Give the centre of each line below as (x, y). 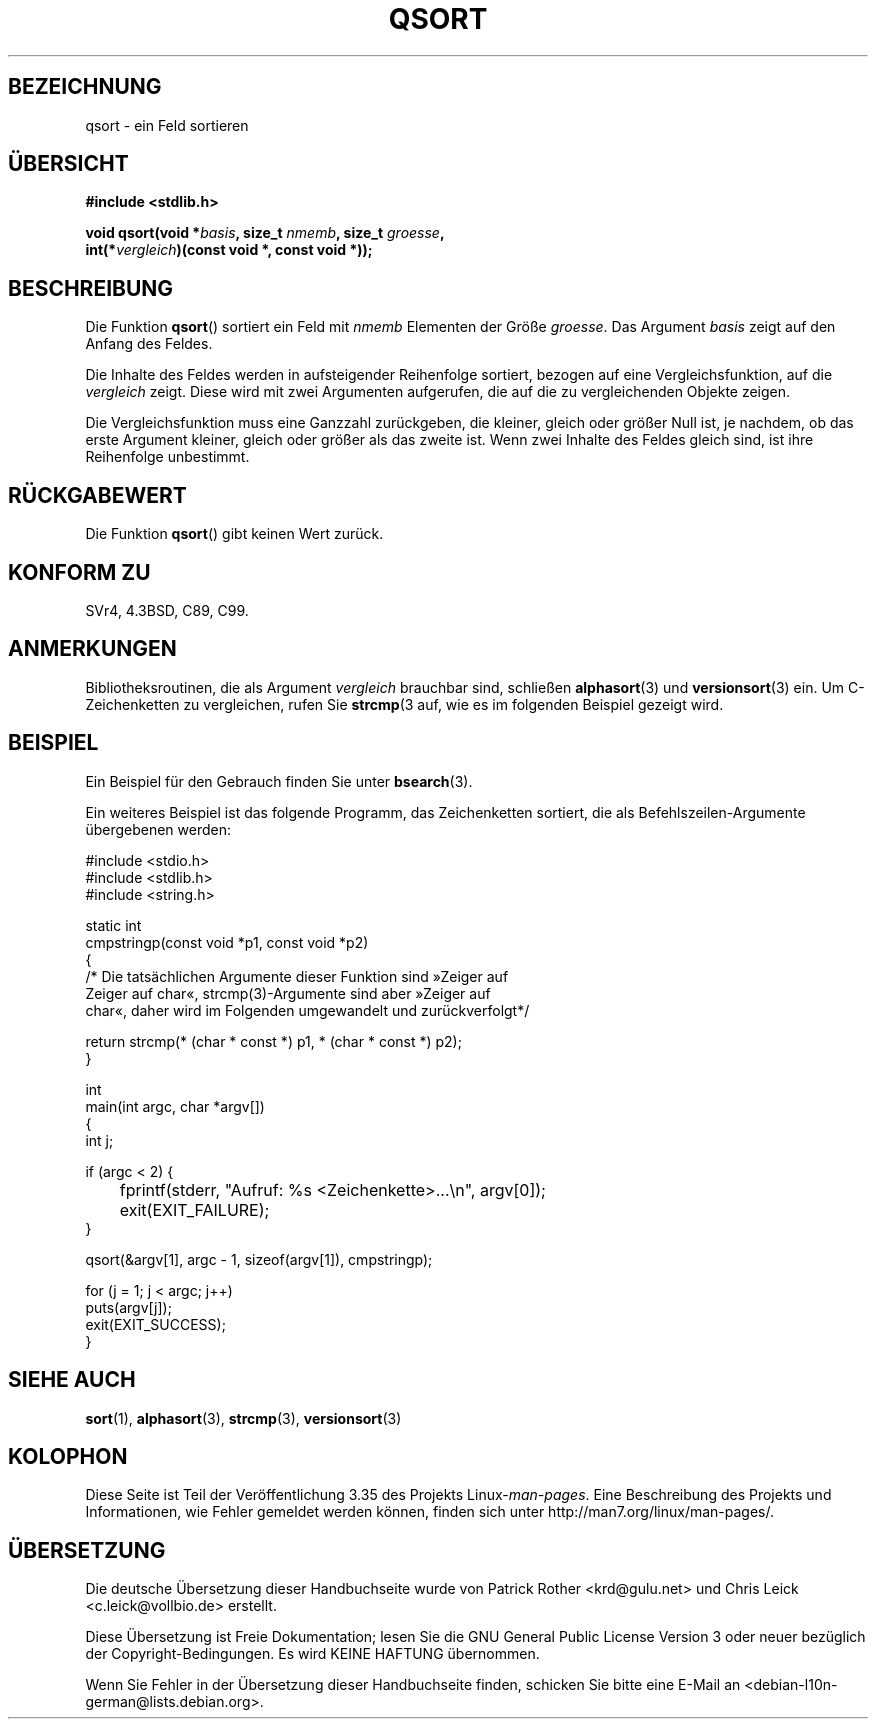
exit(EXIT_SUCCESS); (155, 1324)
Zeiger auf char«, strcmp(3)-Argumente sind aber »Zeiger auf (288, 993)
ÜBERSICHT (68, 164)
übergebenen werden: (158, 829)
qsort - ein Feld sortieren (167, 125)
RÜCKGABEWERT (97, 495)
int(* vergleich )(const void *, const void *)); (229, 250)
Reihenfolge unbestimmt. (167, 457)
